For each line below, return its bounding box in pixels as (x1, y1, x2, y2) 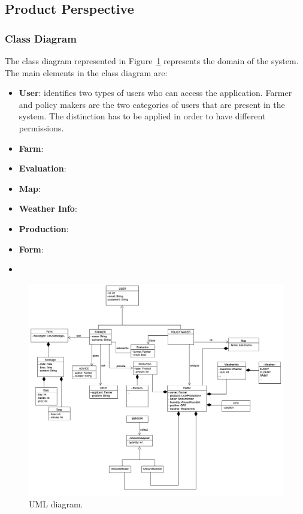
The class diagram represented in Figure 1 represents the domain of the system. (5, 55, 299, 67)
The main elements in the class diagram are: (5, 66, 168, 79)
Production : (19, 222, 69, 235)
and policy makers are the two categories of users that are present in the (19, 98, 285, 110)
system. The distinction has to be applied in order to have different (19, 110, 266, 122)
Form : (19, 242, 44, 255)
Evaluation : (19, 162, 66, 175)
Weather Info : (19, 202, 77, 215)
